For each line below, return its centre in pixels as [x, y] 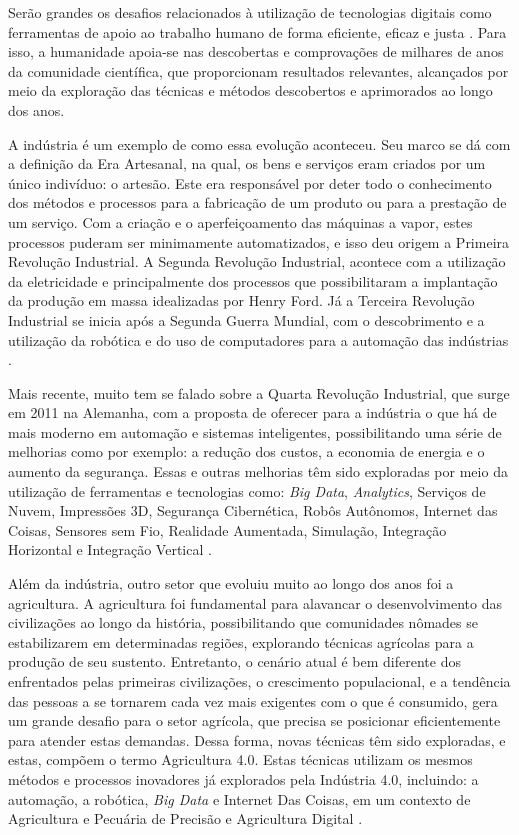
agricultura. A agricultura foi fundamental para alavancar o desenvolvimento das [255, 602]
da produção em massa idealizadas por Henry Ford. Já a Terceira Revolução [241, 300]
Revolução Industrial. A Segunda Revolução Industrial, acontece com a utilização [257, 261]
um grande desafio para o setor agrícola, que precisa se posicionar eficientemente [254, 720]
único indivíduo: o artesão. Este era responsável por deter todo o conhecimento [250, 182]
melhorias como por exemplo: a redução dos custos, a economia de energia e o [246, 451]
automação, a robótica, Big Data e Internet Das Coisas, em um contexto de [239, 798]
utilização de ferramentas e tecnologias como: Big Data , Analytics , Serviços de [247, 490]
